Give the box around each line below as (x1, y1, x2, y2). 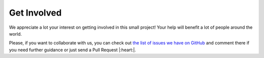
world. (9, 31, 22, 37)
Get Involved (9, 7, 62, 18)
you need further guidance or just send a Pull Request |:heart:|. (9, 47, 136, 53)
